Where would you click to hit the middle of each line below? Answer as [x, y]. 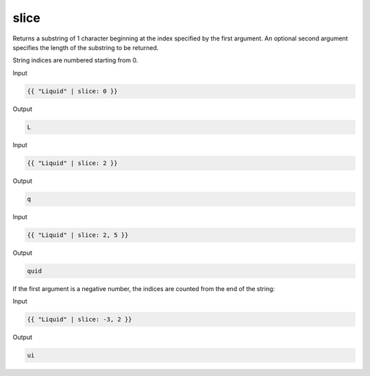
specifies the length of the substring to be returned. [86, 47]
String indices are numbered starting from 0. [75, 60]
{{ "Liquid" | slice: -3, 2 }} [80, 319]
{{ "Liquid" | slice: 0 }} [72, 91]
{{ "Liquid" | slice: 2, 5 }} [78, 235]
